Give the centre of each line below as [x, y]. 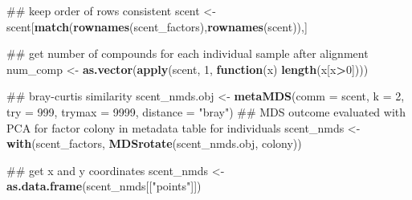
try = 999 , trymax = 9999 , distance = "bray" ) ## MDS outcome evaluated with [206, 111]
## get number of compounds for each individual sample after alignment [188, 53]
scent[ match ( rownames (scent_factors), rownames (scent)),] [157, 26]
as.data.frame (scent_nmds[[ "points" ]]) [104, 186]
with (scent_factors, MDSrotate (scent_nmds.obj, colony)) [154, 143]
